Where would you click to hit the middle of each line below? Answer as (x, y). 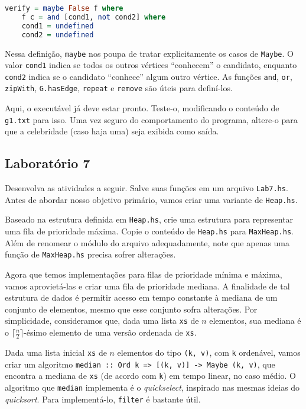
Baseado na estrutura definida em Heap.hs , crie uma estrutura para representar (149, 219)
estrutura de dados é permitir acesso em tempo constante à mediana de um (141, 297)
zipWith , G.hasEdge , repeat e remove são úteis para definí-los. (119, 88)
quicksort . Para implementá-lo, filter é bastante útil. (103, 399)
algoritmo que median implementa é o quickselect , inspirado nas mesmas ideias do (152, 387)
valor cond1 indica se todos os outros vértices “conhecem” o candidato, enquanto (151, 65)
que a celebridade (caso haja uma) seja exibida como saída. (112, 131)
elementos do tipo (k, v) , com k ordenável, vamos (209, 352)
